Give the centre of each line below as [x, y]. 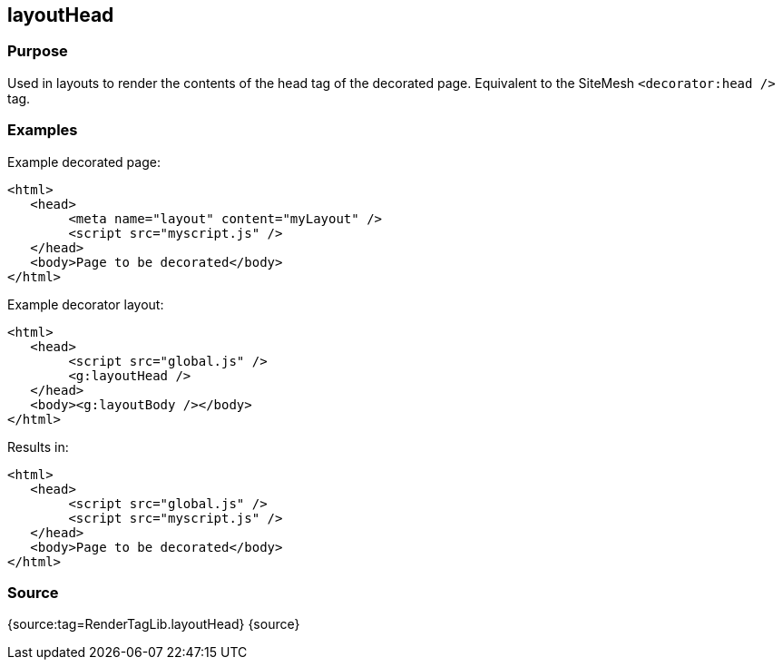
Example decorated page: [84, 162]
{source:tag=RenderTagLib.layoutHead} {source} [154, 624]
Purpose [38, 51]
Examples [43, 130]
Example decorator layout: [86, 304]
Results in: [38, 446]
